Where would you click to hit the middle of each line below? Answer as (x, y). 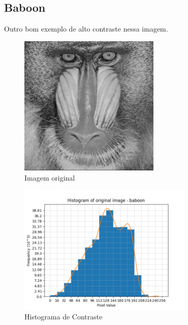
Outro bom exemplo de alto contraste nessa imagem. (86, 29)
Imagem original (50, 177)
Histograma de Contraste (64, 317)
